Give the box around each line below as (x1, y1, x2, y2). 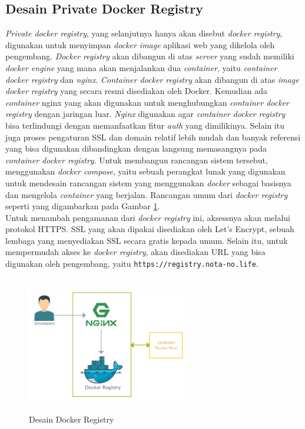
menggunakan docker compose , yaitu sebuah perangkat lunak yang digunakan (5, 165, 286, 177)
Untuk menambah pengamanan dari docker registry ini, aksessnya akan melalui (5, 211, 290, 223)
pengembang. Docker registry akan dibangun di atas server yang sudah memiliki (5, 50, 294, 62)
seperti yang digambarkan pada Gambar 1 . (5, 200, 160, 212)
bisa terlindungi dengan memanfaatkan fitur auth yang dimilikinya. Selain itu (5, 119, 284, 131)
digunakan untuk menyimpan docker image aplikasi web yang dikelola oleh (5, 38, 275, 51)
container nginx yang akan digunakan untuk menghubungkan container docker (5, 96, 290, 108)
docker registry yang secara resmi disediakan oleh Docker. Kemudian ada (5, 85, 267, 97)
